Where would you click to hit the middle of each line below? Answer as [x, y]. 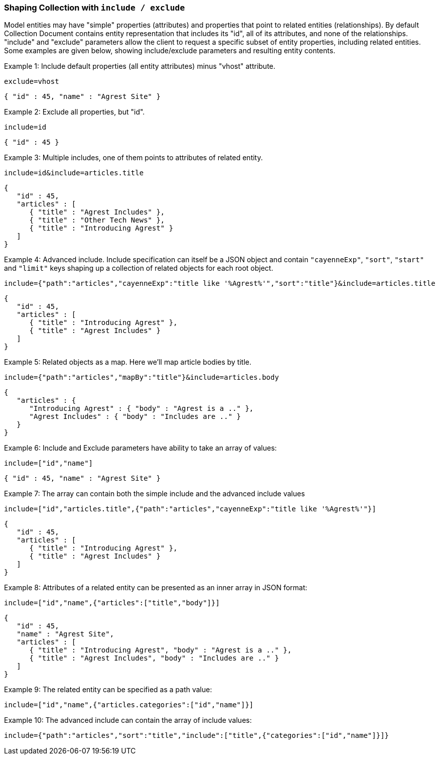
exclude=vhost [32, 82]
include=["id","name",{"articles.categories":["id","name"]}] [129, 705]
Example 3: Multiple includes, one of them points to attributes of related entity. [133, 158]
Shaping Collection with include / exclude [95, 8]
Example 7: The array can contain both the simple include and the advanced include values [155, 494]
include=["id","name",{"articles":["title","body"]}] [112, 603]
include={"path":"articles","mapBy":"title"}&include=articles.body [141, 377]
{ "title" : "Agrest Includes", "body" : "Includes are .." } [154, 658]
